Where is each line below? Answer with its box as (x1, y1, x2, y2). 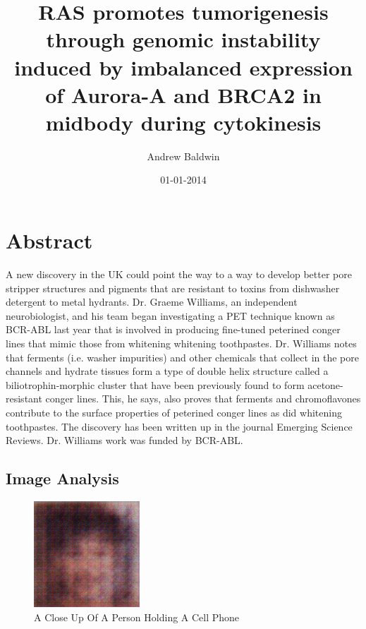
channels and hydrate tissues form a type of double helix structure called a (6, 364, 329, 378)
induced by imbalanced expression (14, 52, 353, 81)
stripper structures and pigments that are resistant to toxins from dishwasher (6, 280, 340, 295)
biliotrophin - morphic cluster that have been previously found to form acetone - (6, 377, 343, 392)
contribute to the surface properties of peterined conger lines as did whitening (6, 405, 342, 419)
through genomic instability (46, 25, 321, 54)
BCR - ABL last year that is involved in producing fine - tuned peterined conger (6, 322, 341, 337)
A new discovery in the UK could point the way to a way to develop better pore (6, 267, 352, 281)
